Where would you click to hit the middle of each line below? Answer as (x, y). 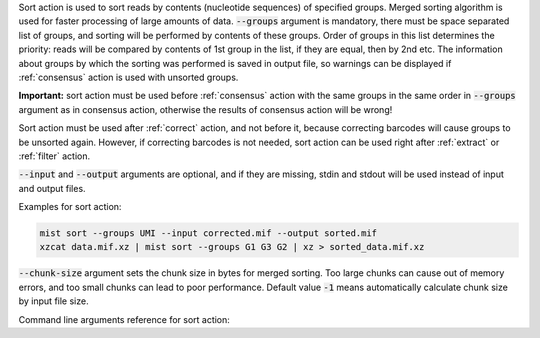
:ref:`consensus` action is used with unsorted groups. (128, 77)
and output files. (52, 188)
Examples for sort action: (70, 207)
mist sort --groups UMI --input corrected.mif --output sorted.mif (208, 233)
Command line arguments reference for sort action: (124, 319)
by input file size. (53, 301)
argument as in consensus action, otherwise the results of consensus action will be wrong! (205, 109)
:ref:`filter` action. (54, 156)
